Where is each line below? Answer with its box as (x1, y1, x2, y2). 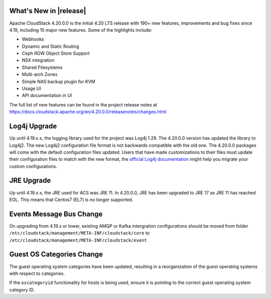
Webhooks (22, 36, 44, 42)
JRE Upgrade (9, 176, 51, 185)
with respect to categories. (9, 270, 65, 276)
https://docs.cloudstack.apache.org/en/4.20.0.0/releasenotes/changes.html (9, 109, 167, 115)
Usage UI (22, 85, 41, 91)
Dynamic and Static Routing (22, 43, 80, 49)
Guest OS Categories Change (9, 250, 103, 259)
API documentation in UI (22, 92, 72, 98)
